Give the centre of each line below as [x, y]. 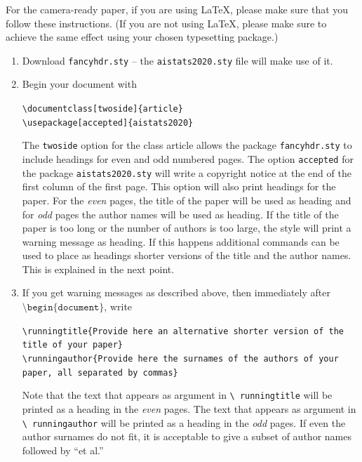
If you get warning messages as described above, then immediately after [176, 292]
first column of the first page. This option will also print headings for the [179, 186]
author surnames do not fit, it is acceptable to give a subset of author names [187, 436]
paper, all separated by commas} [100, 372]
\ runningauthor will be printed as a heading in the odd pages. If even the [184, 422]
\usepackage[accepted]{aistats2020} [108, 123]
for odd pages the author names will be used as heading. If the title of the [180, 214]
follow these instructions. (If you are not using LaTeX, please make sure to [166, 23]
